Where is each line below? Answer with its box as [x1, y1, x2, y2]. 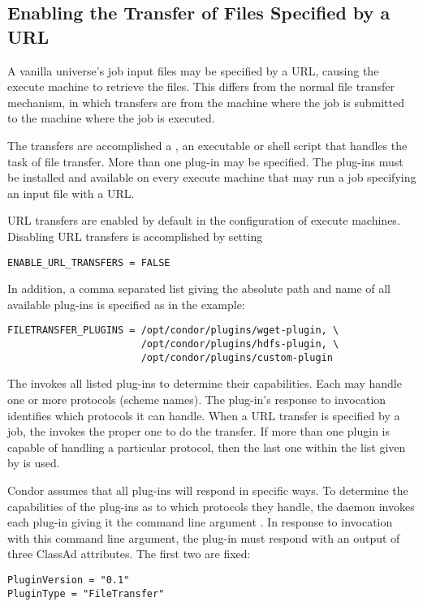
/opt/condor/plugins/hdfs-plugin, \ [140, 338, 339, 350]
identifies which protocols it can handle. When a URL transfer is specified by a [7, 406, 400, 423]
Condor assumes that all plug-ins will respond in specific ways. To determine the [7, 481, 408, 498]
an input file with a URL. [7, 184, 135, 201]
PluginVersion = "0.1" [7, 574, 130, 586]
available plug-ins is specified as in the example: [7, 295, 245, 312]
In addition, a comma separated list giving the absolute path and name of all [7, 280, 391, 297]
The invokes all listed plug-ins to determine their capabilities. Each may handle [7, 375, 402, 392]
